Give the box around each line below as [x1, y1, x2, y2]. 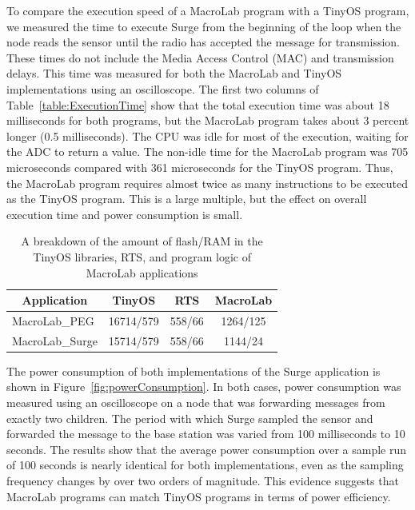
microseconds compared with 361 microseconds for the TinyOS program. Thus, [6, 158, 393, 175]
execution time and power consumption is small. [6, 205, 243, 222]
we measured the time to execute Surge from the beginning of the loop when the [6, 18, 401, 34]
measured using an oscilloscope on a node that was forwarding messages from [6, 394, 385, 411]
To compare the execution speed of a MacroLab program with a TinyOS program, [6, 2, 409, 18]
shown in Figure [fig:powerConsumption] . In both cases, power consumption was [6, 378, 401, 395]
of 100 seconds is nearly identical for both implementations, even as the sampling [6, 456, 404, 473]
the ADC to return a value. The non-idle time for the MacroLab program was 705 [6, 143, 409, 160]
